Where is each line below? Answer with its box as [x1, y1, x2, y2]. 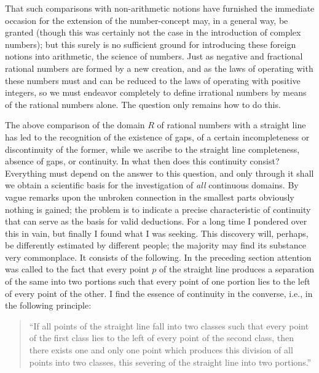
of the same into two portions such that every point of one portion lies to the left [5, 275, 310, 288]
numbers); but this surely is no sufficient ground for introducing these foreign [5, 37, 296, 50]
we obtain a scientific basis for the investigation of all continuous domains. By [5, 179, 299, 191]
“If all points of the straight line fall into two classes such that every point [29, 319, 309, 332]
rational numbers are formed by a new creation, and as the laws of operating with [5, 61, 313, 74]
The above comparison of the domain [5, 118, 145, 131]
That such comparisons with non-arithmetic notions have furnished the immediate [5, 2, 315, 14]
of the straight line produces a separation [159, 263, 314, 275]
